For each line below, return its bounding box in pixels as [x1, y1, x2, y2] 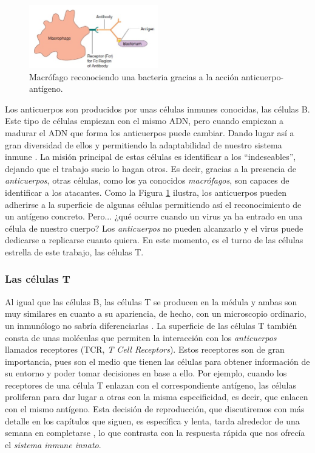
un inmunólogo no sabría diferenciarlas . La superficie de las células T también [5, 319, 297, 331]
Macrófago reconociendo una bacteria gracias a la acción [29, 70, 239, 83]
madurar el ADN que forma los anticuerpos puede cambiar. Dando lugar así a [5, 126, 294, 139]
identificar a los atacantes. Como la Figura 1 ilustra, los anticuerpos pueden [5, 185, 286, 198]
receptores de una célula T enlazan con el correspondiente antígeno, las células [5, 378, 296, 391]
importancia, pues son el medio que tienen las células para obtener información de [5, 354, 310, 367]
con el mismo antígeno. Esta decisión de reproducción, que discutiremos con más [5, 403, 305, 415]
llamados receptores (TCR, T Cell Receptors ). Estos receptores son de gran [5, 343, 285, 356]
